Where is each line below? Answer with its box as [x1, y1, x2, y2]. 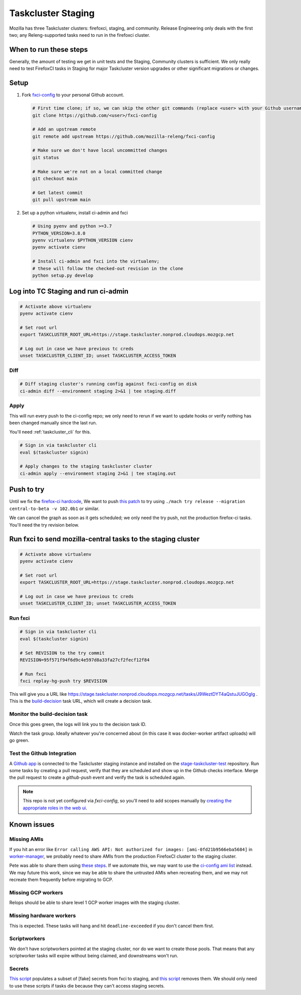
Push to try [9, 485, 45, 494]
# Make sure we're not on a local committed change [32, 169, 163, 175]
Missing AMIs [9, 836, 44, 843]
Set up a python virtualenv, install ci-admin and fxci [22, 210, 128, 216]
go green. [9, 737, 30, 743]
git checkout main [32, 176, 78, 182]
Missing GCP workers [9, 889, 64, 896]
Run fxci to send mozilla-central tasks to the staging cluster [9, 535, 200, 543]
